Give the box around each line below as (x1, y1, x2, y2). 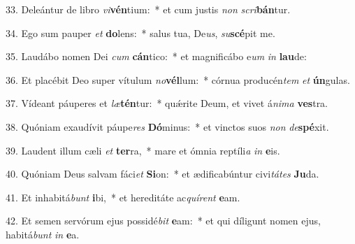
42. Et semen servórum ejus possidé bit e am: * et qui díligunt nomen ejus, (6, 213, 321, 228)
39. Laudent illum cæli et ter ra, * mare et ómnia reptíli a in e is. (6, 143, 280, 157)
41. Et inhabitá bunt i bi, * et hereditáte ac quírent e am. (6, 189, 240, 204)
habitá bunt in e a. (6, 227, 80, 241)
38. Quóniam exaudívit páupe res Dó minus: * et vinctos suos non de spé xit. (6, 119, 329, 134)
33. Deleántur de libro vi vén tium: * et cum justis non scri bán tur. (6, 2, 291, 16)
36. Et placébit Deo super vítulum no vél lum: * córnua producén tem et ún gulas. (6, 72, 350, 87)
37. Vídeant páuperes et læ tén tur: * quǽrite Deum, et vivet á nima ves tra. (6, 96, 328, 110)
